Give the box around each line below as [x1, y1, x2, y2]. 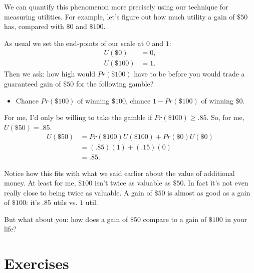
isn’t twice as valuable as [94, 177, 171, 188]
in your [225, 213, 247, 224]
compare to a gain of [143, 213, 206, 224]
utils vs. [53, 197, 78, 207]
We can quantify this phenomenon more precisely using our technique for [4, 1, 228, 11]
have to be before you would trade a [134, 68, 245, 79]
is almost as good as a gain [167, 187, 250, 197]
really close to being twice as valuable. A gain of [4, 187, 152, 197]
